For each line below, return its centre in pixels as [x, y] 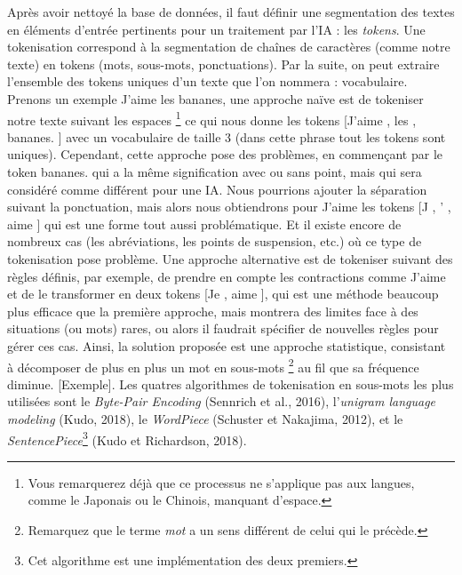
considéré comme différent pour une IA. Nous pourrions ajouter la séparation [217, 189]
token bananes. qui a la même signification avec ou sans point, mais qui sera [215, 172]
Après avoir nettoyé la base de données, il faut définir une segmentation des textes [231, 12]
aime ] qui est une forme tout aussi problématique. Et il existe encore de [204, 224]
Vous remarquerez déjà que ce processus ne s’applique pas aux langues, [221, 482]
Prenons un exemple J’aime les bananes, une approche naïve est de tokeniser [215, 98]
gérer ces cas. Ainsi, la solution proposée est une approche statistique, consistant [227, 345]
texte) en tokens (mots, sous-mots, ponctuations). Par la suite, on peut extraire [223, 64]
